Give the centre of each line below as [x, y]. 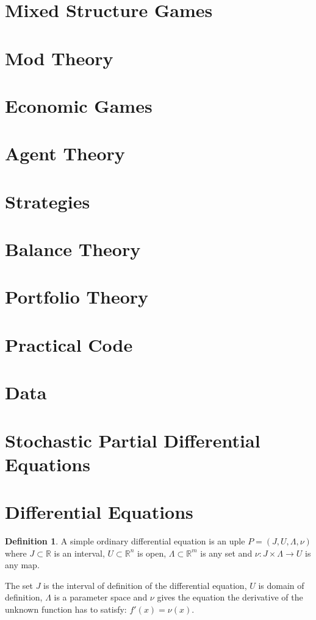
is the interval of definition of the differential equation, [145, 585]
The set [19, 585]
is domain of [281, 585]
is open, [152, 553]
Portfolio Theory [77, 297]
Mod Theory [59, 58]
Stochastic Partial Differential [133, 440]
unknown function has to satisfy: [66, 609]
